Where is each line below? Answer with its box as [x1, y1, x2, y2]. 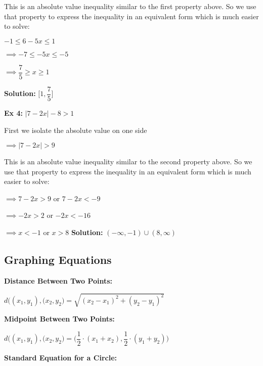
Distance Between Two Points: [4, 275, 113, 286]
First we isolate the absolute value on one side [4, 124, 147, 135]
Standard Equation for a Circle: [4, 352, 117, 362]
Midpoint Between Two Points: [4, 313, 115, 324]
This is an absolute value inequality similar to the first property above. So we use [4, 1, 256, 11]
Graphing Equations [4, 252, 112, 267]
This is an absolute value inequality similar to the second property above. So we [4, 156, 252, 167]
